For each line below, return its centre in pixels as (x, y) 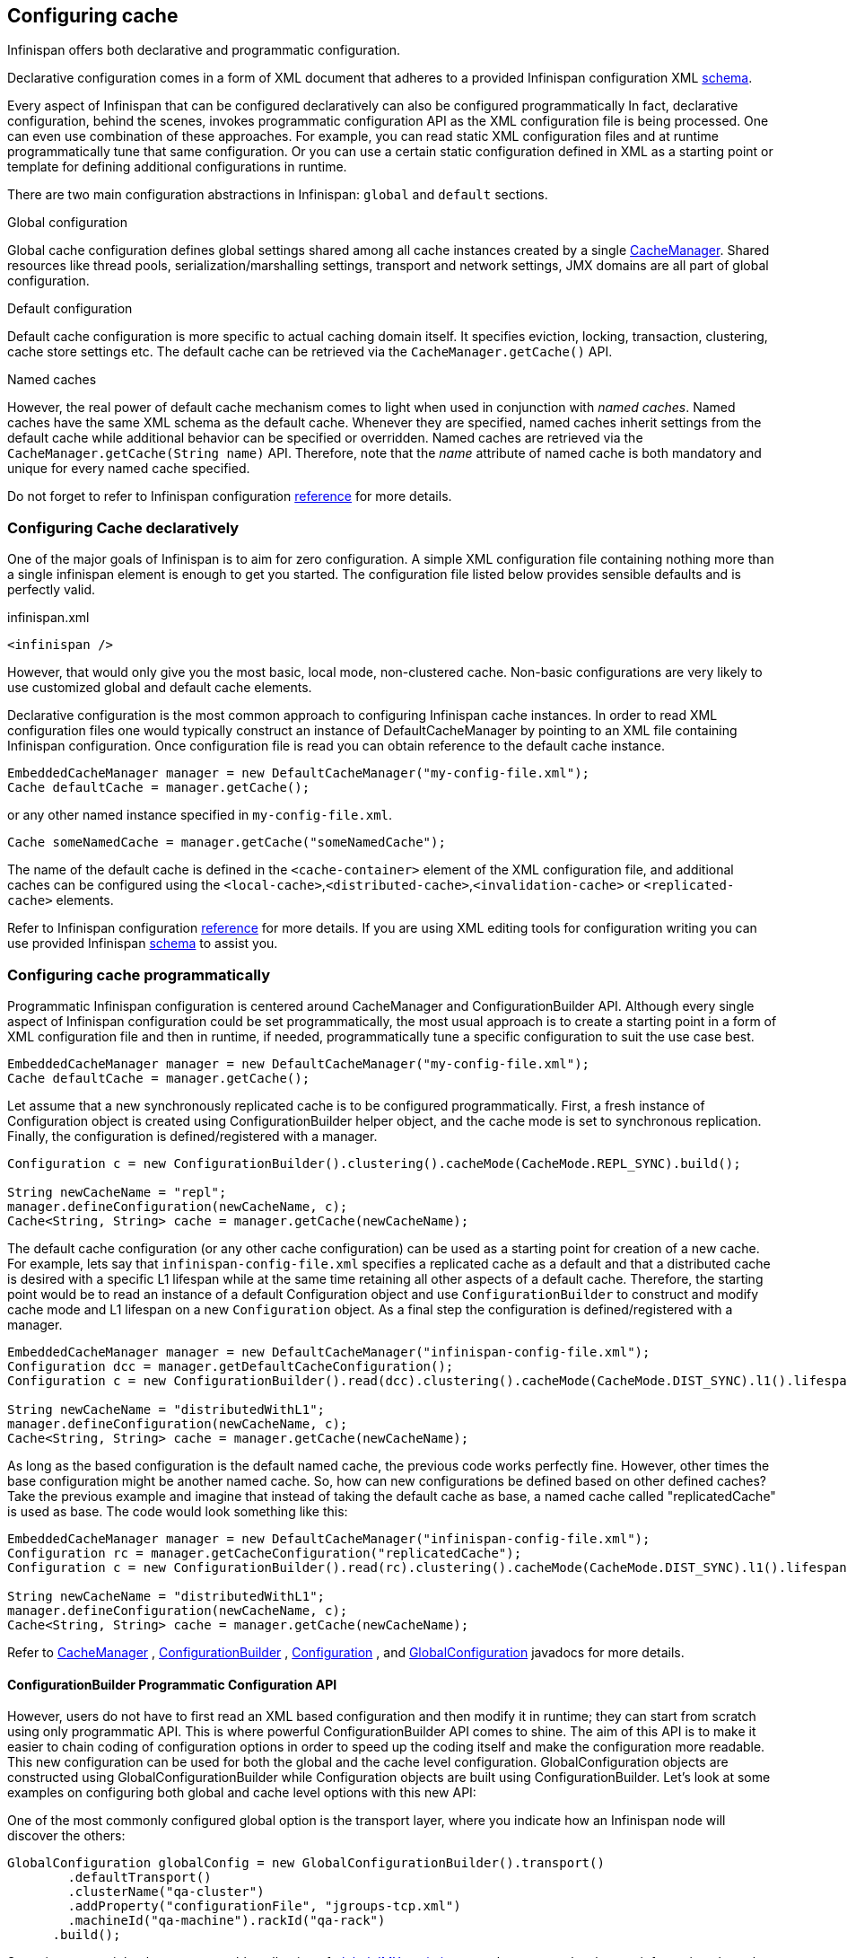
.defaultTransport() (140, 1878)
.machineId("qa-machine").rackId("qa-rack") (227, 1921)
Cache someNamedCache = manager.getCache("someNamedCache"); (227, 843)
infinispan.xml (48, 618)
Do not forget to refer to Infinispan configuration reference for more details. (230, 496)
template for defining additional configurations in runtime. (177, 167)
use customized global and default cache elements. (160, 688)
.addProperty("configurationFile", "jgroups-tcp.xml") (264, 1906)
